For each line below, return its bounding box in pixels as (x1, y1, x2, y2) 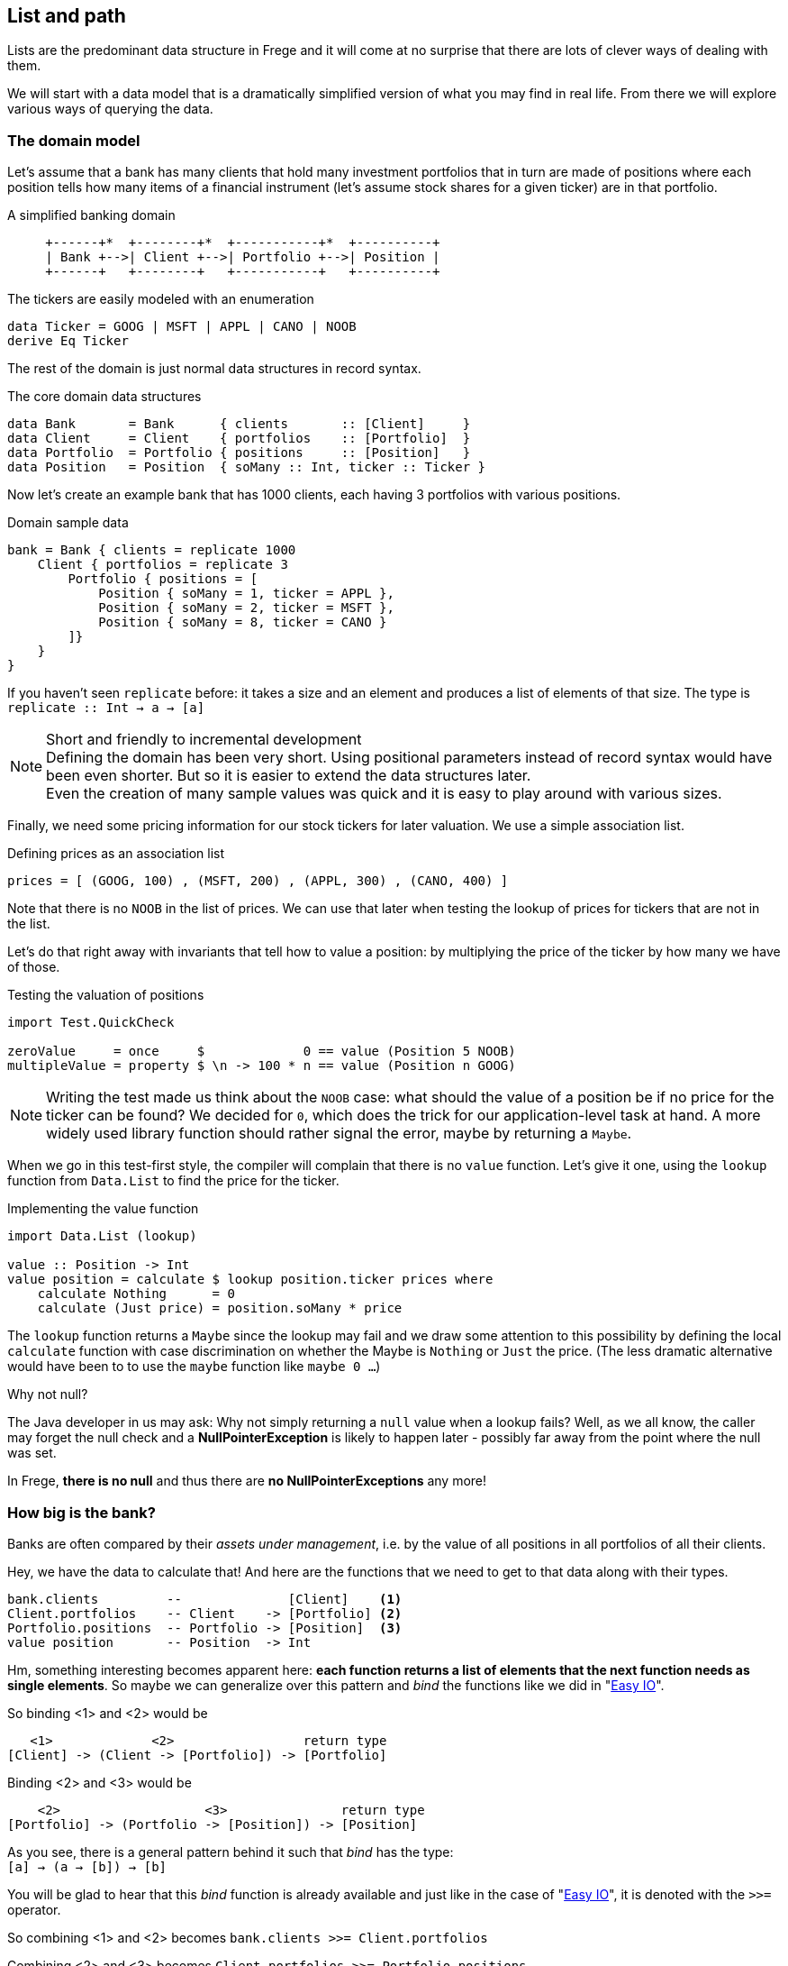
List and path (7, 5, 126, 27)
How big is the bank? (7, 1503, 156, 1522)
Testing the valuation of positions (7, 987, 204, 1003)
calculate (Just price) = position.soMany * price (37, 1301, 403, 1316)
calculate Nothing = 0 (37, 1286, 235, 1302)
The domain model (7, 131, 140, 150)
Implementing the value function (7, 1201, 199, 1217)
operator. (7, 1901, 61, 1917)
